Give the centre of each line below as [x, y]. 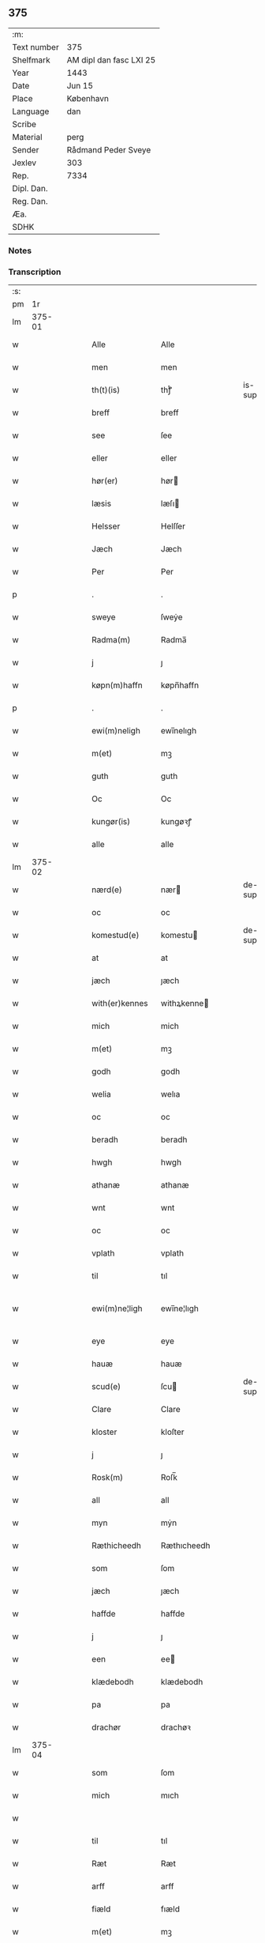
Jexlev [24, 163]
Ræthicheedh [117, 1546]
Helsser [106, 526]
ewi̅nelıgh [179, 731]
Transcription [35, 272]
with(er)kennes [120, 1004]
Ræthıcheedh [185, 1546]
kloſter [172, 1432]
